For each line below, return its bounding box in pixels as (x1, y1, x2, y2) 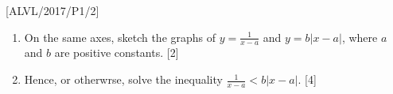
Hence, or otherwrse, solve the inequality (24, 71, 223, 88)
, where (341, 28, 378, 45)
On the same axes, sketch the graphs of (24, 28, 216, 45)
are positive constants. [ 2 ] (54, 44, 179, 61)
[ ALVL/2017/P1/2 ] (6, 2, 99, 18)
